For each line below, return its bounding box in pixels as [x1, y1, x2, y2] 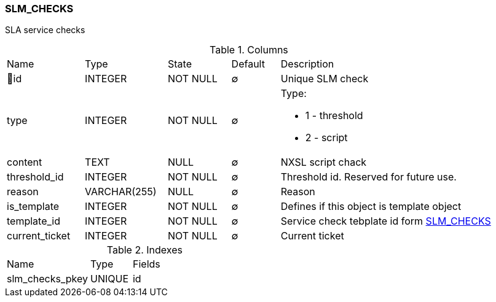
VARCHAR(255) [85, 185, 157, 198]
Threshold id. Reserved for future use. [280, 171, 457, 184]
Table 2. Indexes [106, 244, 183, 257]
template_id [7, 215, 60, 228]
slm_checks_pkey [7, 273, 88, 285]
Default [231, 58, 265, 71]
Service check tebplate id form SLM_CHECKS [280, 215, 491, 228]
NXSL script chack [280, 156, 367, 169]
